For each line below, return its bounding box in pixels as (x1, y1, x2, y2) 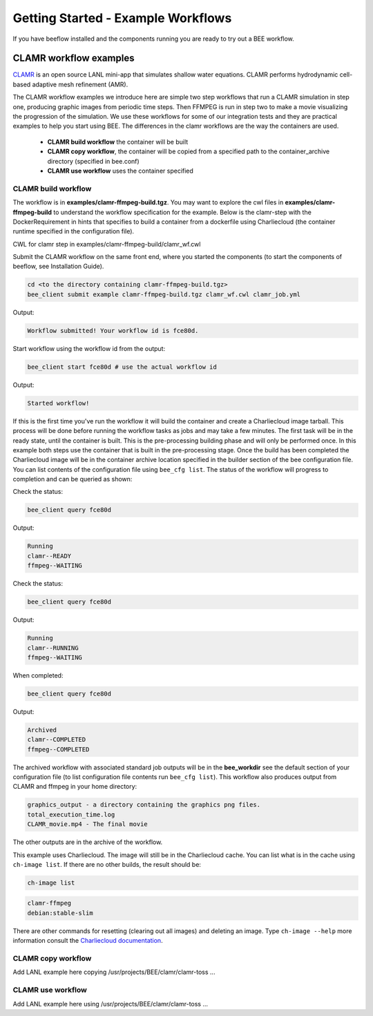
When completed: (12, 671, 64, 680)
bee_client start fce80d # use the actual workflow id (27, 363, 217, 371)
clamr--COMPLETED (27, 736, 86, 744)
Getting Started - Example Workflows (12, 10, 232, 26)
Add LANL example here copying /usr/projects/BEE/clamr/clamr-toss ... (12, 968, 216, 977)
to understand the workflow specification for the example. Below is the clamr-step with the (52, 208, 312, 216)
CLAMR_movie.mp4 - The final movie (27, 821, 148, 828)
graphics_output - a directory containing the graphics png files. (27, 801, 261, 809)
